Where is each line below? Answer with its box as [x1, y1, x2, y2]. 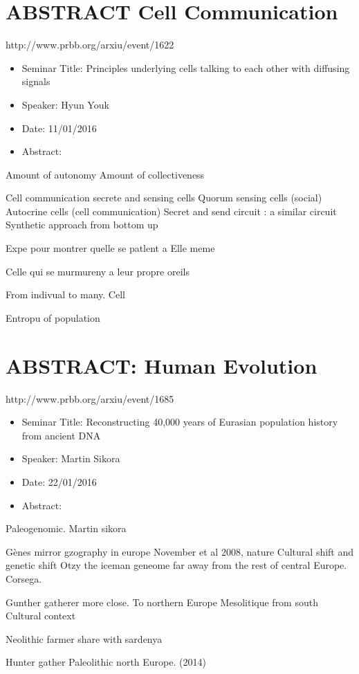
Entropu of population [6, 310, 100, 325]
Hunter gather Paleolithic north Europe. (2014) [6, 655, 206, 669]
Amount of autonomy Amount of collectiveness [6, 167, 205, 181]
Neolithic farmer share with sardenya [6, 631, 163, 646]
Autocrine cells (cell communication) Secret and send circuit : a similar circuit [6, 203, 337, 218]
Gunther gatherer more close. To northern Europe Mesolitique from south [6, 594, 318, 609]
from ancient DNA [21, 428, 101, 442]
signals [21, 74, 50, 89]
